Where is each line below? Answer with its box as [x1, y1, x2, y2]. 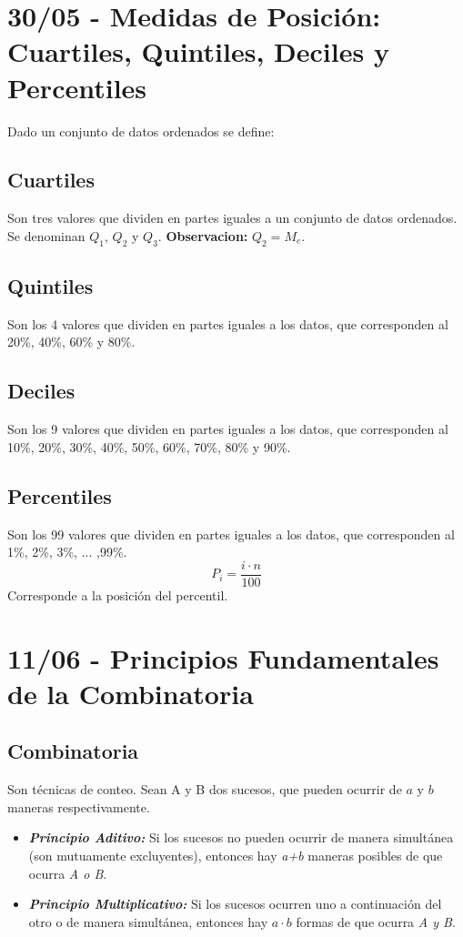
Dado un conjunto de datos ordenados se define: [7, 121, 275, 140]
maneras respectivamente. [7, 797, 150, 816]
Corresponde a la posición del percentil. [7, 585, 228, 604]
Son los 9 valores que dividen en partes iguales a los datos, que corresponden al [7, 419, 448, 438]
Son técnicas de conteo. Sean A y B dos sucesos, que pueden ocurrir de [7, 780, 402, 799]
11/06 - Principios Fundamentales [7, 639, 439, 676]
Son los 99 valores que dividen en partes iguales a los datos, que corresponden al [7, 524, 455, 543]
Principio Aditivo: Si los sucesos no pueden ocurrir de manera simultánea [28, 828, 454, 847]
